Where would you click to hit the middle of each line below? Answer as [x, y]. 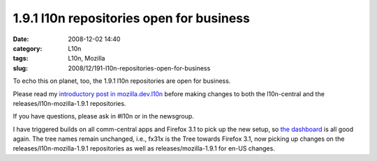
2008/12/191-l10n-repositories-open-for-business [139, 68]
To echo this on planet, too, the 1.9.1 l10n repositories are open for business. [122, 81]
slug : [20, 68]
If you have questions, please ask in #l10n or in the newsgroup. [104, 116]
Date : [21, 39]
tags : [21, 59]
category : [28, 48]
